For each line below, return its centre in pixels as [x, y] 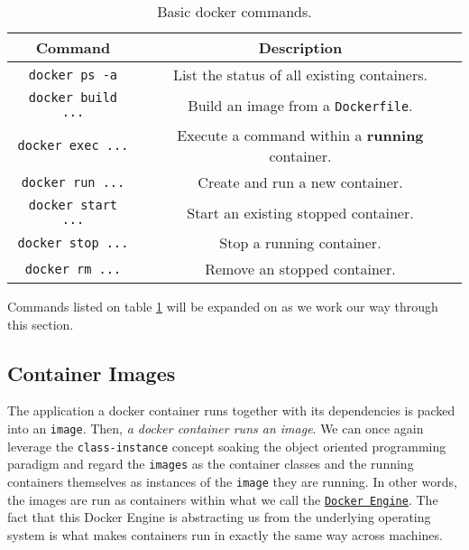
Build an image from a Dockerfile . [300, 105]
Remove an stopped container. [300, 269]
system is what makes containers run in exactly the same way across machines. [225, 534]
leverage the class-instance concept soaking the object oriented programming [227, 446]
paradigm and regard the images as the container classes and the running [211, 464]
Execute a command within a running [300, 135]
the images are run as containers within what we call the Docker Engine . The [223, 499]
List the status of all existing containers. [300, 75]
